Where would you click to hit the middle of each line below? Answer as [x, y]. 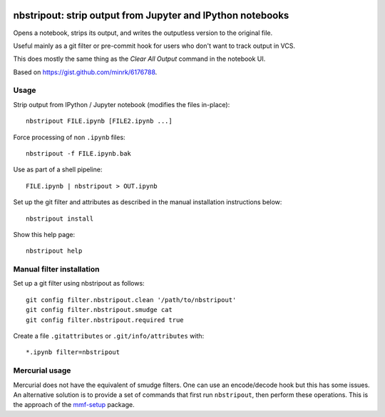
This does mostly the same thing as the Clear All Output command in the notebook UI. [139, 59]
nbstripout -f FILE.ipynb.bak [79, 154]
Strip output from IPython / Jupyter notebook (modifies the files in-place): [122, 104]
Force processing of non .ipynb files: [69, 137]
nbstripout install [60, 218]
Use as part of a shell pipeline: [58, 170]
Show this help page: [44, 234]
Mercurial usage [42, 371]
